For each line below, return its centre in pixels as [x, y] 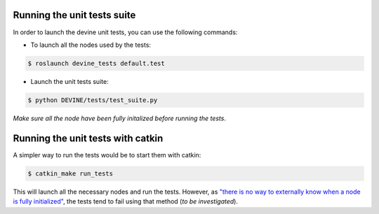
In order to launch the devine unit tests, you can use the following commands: [125, 32]
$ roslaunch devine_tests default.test [96, 63]
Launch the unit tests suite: [69, 81]
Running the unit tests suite [74, 15]
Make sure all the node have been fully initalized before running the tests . [119, 118]
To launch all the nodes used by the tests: [91, 45]
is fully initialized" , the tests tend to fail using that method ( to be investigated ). [126, 201]
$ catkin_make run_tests [71, 173]
